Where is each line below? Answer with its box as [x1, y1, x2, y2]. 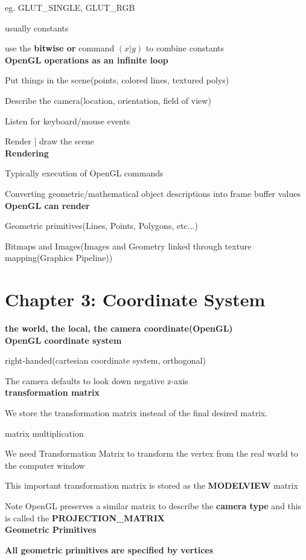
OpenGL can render [5, 199, 90, 211]
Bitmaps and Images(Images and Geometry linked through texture [5, 239, 252, 252]
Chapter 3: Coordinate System [5, 287, 266, 312]
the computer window [5, 459, 85, 471]
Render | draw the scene [5, 135, 94, 147]
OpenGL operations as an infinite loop [5, 53, 168, 66]
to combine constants [145, 42, 225, 54]
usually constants [5, 21, 69, 34]
